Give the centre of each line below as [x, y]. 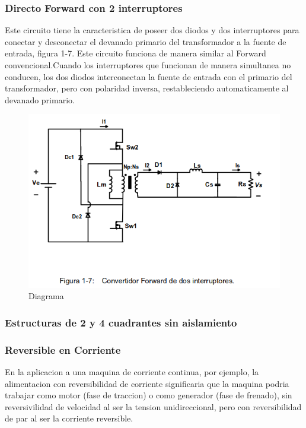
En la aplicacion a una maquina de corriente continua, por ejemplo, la [132, 372]
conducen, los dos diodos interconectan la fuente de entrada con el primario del [149, 76]
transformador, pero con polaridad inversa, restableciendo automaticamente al [147, 88]
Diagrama [46, 296]
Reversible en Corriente [63, 349]
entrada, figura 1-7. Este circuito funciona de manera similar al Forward [136, 53]
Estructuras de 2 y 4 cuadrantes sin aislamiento [121, 322]
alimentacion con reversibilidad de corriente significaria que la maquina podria [147, 383]
